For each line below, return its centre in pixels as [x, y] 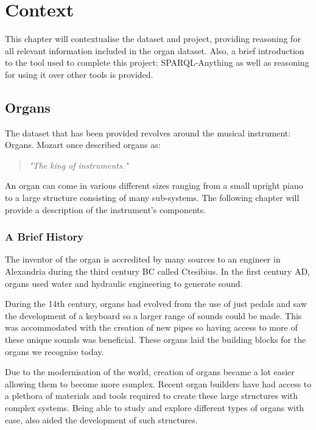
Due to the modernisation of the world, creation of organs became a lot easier [150, 372]
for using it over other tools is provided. [79, 74]
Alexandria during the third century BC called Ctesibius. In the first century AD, [158, 271]
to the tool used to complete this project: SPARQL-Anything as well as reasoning [157, 62]
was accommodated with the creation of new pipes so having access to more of [151, 327]
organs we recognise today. [54, 351]
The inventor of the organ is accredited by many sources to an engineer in [143, 259]
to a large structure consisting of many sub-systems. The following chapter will [152, 198]
